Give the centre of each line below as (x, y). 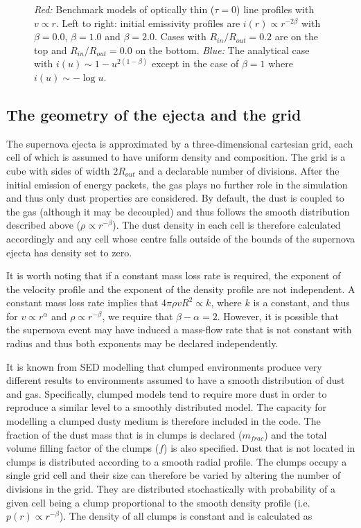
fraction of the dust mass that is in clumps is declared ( (124, 434)
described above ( (44, 225)
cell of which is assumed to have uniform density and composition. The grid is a (176, 157)
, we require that (138, 316)
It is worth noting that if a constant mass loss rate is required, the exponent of (174, 275)
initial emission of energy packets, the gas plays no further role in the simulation (177, 184)
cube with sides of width (58, 170)
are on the (296, 36)
